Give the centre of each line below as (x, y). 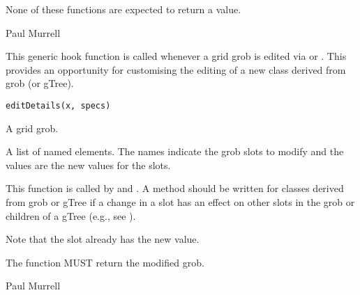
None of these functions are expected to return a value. (123, 9)
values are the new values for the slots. (88, 165)
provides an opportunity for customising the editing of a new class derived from (176, 69)
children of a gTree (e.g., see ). (71, 215)
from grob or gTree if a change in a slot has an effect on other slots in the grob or (180, 202)
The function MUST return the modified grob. (105, 262)
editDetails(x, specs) (58, 105)
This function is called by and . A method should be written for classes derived (175, 188)
